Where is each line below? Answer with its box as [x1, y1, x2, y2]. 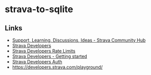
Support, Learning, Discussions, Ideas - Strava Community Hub [12, 37, 146, 43]
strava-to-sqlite [5, 4, 73, 15]
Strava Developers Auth [12, 59, 62, 64]
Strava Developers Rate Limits [12, 48, 75, 54]
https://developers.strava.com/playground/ [12, 64, 103, 70]
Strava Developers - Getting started [12, 53, 87, 59]
